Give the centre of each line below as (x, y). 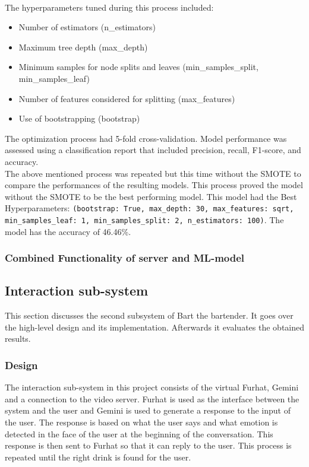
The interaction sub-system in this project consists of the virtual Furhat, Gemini (152, 387)
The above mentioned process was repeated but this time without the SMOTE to (153, 173)
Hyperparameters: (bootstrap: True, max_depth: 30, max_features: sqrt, (149, 208)
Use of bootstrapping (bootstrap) (79, 118)
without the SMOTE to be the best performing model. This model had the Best (151, 196)
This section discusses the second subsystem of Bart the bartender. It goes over (149, 315)
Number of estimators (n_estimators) (87, 27)
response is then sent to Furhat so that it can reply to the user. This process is (148, 445)
